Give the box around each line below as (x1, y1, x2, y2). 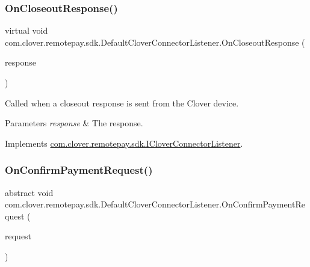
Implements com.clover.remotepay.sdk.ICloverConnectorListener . (5, 137, 243, 149)
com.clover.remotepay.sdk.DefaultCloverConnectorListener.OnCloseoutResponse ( (5, 35, 305, 48)
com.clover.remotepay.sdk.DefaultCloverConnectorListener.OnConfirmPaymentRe (5, 198, 305, 210)
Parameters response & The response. (5, 117, 143, 129)
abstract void (5, 186, 54, 198)
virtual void (5, 24, 48, 37)
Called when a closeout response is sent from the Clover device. (5, 96, 239, 109)
